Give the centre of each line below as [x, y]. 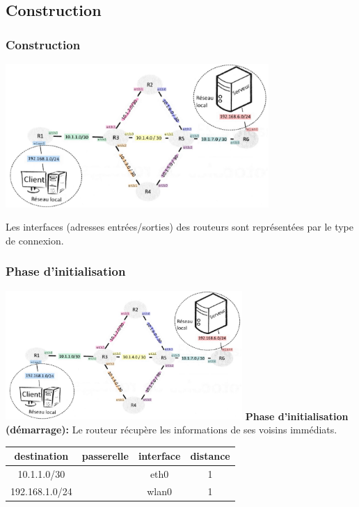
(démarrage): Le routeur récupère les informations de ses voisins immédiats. [171, 429]
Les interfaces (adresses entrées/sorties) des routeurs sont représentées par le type [179, 227]
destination [41, 456]
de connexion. [35, 240]
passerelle [105, 456]
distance [210, 456]
